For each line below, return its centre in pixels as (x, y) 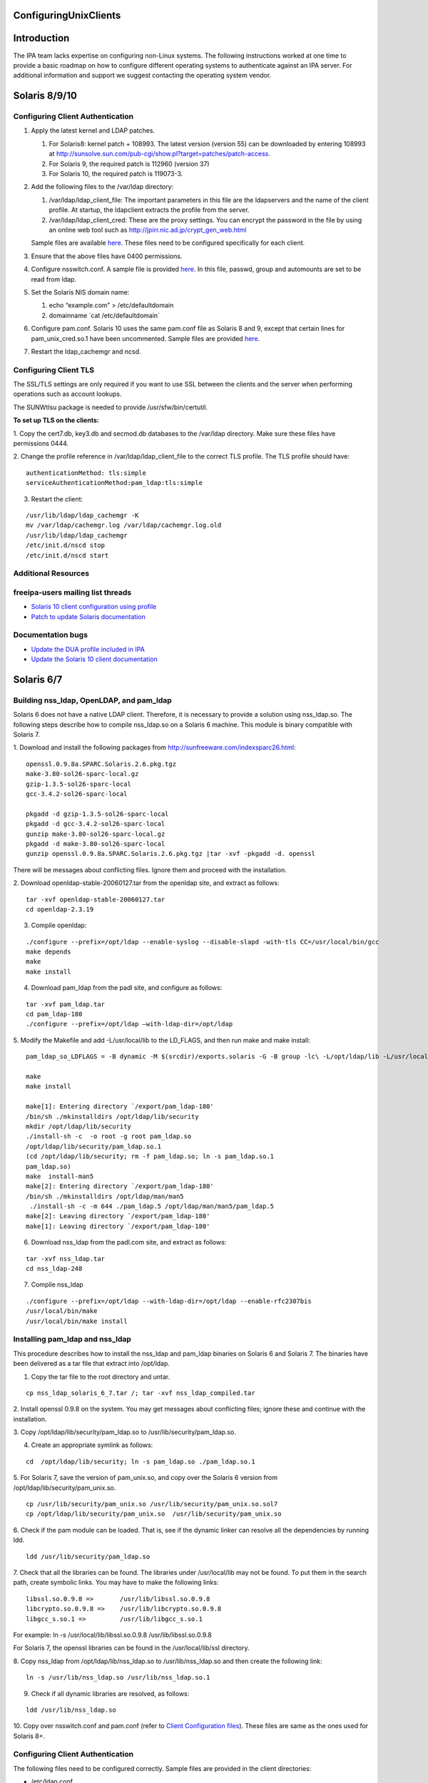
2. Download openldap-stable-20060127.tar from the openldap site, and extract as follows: (146, 883)
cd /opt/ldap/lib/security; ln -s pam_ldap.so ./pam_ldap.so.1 (141, 1461)
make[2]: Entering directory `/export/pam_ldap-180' (120, 1186)
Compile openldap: (59, 925)
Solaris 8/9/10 (45, 96)
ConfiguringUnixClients (67, 15)
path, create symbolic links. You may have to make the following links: (116, 1583)
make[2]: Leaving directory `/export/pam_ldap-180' (118, 1216)
